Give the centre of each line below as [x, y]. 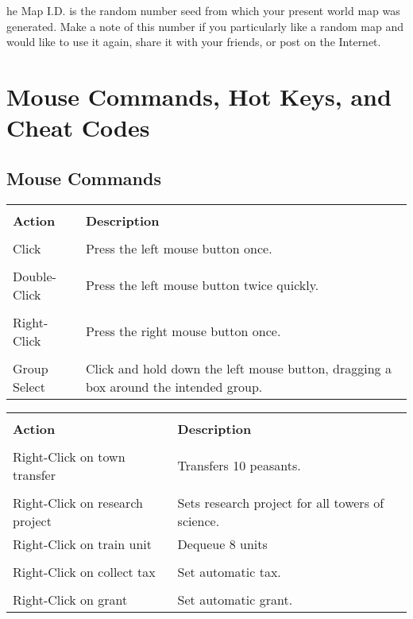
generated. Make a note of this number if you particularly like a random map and [205, 26]
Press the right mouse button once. [183, 331]
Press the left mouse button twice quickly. [202, 285]
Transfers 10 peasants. [239, 466]
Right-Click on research [78, 502]
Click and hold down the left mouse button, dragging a [238, 368]
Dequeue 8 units [222, 544]
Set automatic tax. [229, 571]
